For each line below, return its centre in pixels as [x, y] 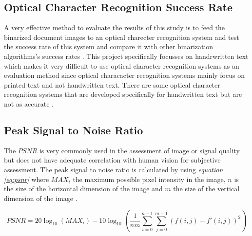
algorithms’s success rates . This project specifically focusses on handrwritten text [126, 56]
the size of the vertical [206, 189]
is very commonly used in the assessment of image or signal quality [139, 150]
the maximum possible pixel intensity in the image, [149, 179]
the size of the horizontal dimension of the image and [83, 189]
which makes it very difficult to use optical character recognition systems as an [122, 65]
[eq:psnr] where [27, 179]
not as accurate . [29, 103]
